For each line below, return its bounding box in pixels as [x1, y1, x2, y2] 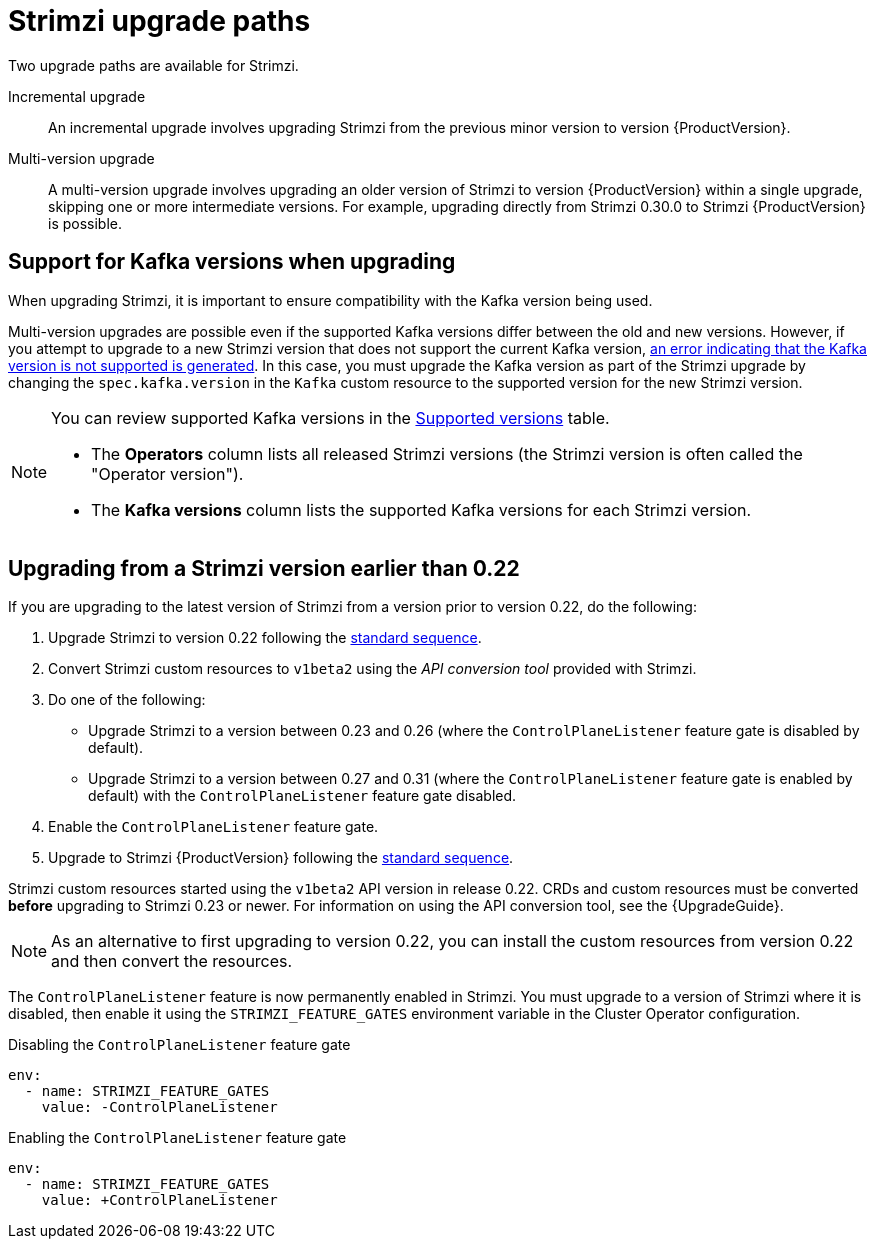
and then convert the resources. [51, 951, 293, 972]
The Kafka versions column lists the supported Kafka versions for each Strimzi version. [91, 499, 752, 520]
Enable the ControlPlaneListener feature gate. [48, 818, 379, 836]
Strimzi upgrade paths [8, 4, 311, 38]
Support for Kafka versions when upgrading [8, 249, 456, 275]
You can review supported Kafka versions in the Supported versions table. [51, 407, 610, 428]
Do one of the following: [48, 691, 206, 709]
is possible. [48, 214, 123, 232]
